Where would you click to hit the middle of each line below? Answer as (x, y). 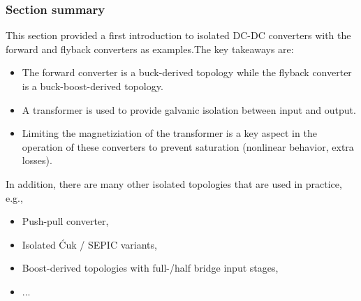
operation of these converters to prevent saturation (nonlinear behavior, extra (188, 146)
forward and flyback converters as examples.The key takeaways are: (150, 49)
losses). (37, 160)
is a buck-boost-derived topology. (93, 86)
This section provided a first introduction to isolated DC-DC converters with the (178, 35)
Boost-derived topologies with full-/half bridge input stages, (150, 268)
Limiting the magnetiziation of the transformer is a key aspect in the (169, 133)
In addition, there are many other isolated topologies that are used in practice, (174, 183)
